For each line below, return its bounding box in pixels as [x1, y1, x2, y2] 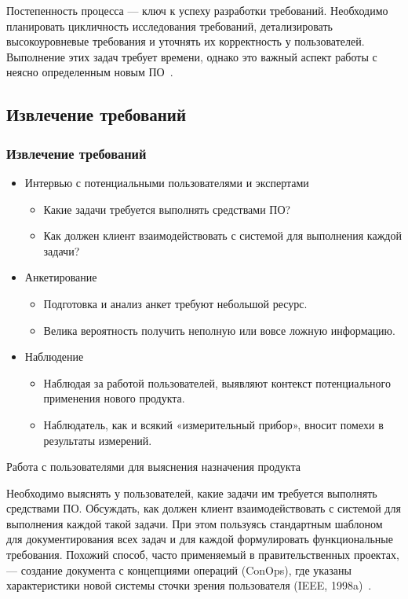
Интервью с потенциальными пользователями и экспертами [24, 174, 309, 190]
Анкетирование [24, 269, 97, 285]
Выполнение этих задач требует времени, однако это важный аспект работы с [6, 48, 377, 64]
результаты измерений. [43, 432, 152, 448]
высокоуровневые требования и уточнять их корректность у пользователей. [6, 33, 365, 50]
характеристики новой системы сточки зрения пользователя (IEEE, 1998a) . [6, 577, 372, 593]
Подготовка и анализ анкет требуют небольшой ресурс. [43, 295, 308, 311]
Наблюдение [24, 348, 84, 365]
